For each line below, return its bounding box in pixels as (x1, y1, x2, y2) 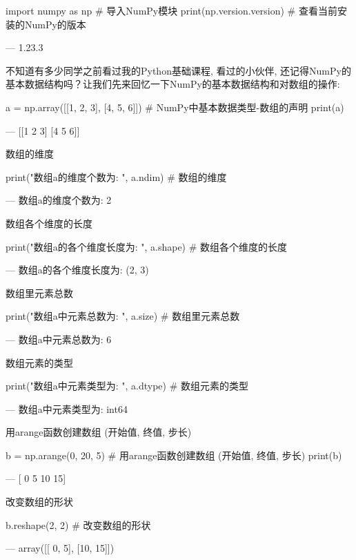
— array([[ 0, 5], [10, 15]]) (6, 541, 115, 555)
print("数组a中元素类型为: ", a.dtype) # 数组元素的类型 (6, 378, 248, 393)
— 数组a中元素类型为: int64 (6, 401, 128, 416)
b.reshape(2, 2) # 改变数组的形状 (6, 517, 151, 532)
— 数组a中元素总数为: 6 (6, 331, 112, 346)
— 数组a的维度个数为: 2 (6, 193, 112, 207)
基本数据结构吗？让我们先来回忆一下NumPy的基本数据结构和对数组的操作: (6, 77, 340, 91)
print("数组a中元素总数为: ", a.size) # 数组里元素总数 (6, 309, 240, 323)
